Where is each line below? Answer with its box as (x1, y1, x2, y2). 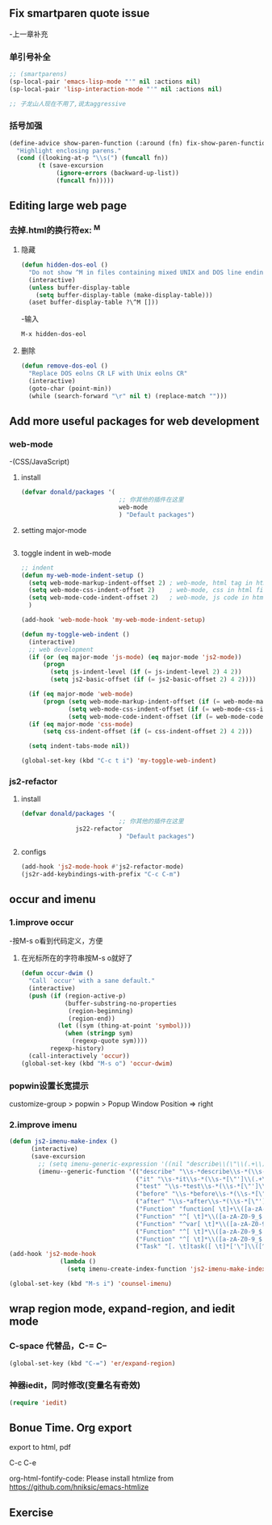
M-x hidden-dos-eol (20, 330, 87, 338)
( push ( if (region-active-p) (28, 992, 127, 1000)
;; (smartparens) (9, 69, 68, 78)
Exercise (9, 1506, 54, 1519)
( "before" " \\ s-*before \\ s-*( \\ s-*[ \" (135, 1190, 266, 1198)
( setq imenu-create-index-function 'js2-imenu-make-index (66, 1265, 266, 1274)
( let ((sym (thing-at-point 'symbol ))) (56, 1022, 192, 1030)
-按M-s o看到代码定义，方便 (9, 936, 103, 946)
